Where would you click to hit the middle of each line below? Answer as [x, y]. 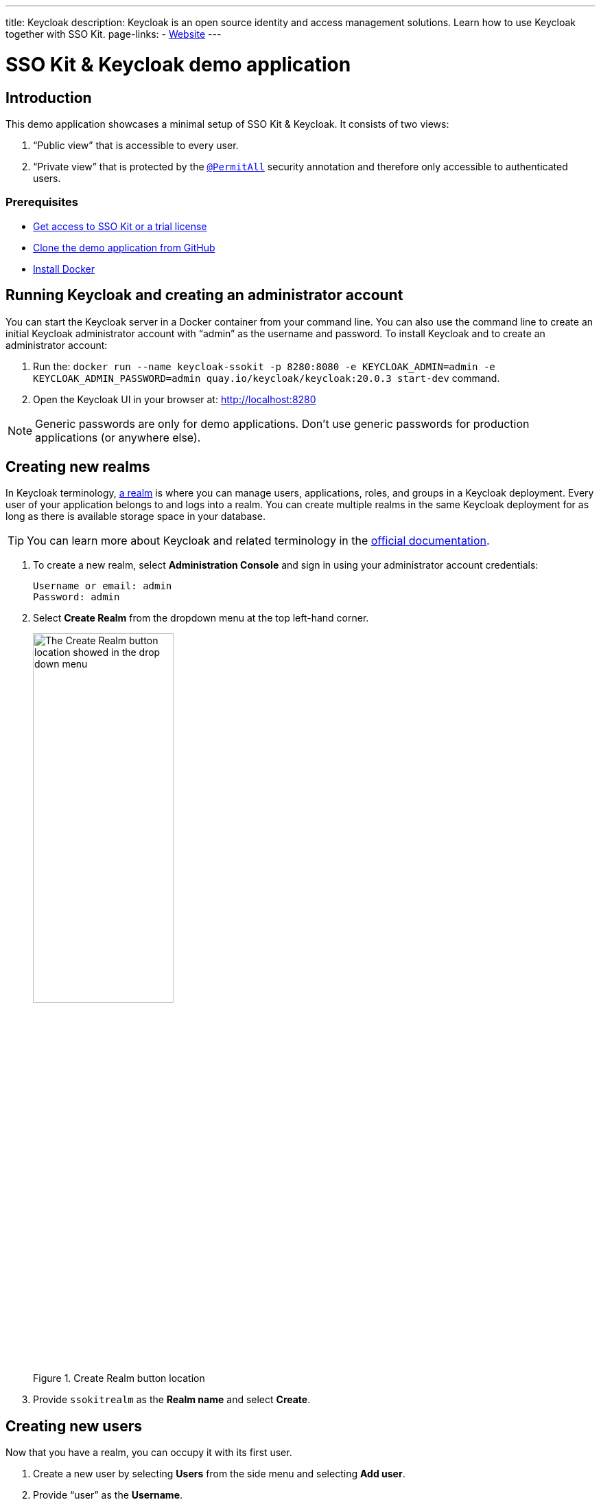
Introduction [49, 98]
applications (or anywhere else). [118, 437]
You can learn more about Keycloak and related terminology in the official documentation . [258, 541]
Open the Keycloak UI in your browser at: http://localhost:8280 [175, 399]
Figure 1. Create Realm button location [119, 1378]
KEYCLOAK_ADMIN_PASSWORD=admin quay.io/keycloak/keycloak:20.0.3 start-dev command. [267, 378]
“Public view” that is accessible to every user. [136, 145]
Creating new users [74, 1426]
